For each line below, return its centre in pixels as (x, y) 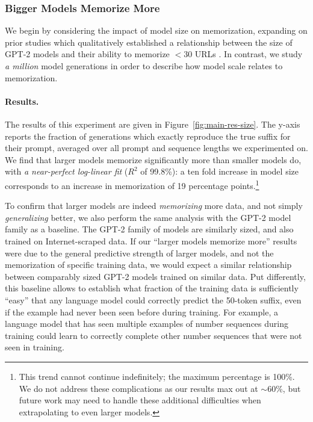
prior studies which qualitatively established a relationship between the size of (149, 42)
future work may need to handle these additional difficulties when (140, 400)
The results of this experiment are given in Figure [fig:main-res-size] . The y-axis (153, 124)
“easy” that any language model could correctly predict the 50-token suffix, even (153, 299)
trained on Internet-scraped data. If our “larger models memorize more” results (151, 240)
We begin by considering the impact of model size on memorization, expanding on (156, 30)
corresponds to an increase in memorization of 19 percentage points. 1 (132, 184)
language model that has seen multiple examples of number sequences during (147, 324)
